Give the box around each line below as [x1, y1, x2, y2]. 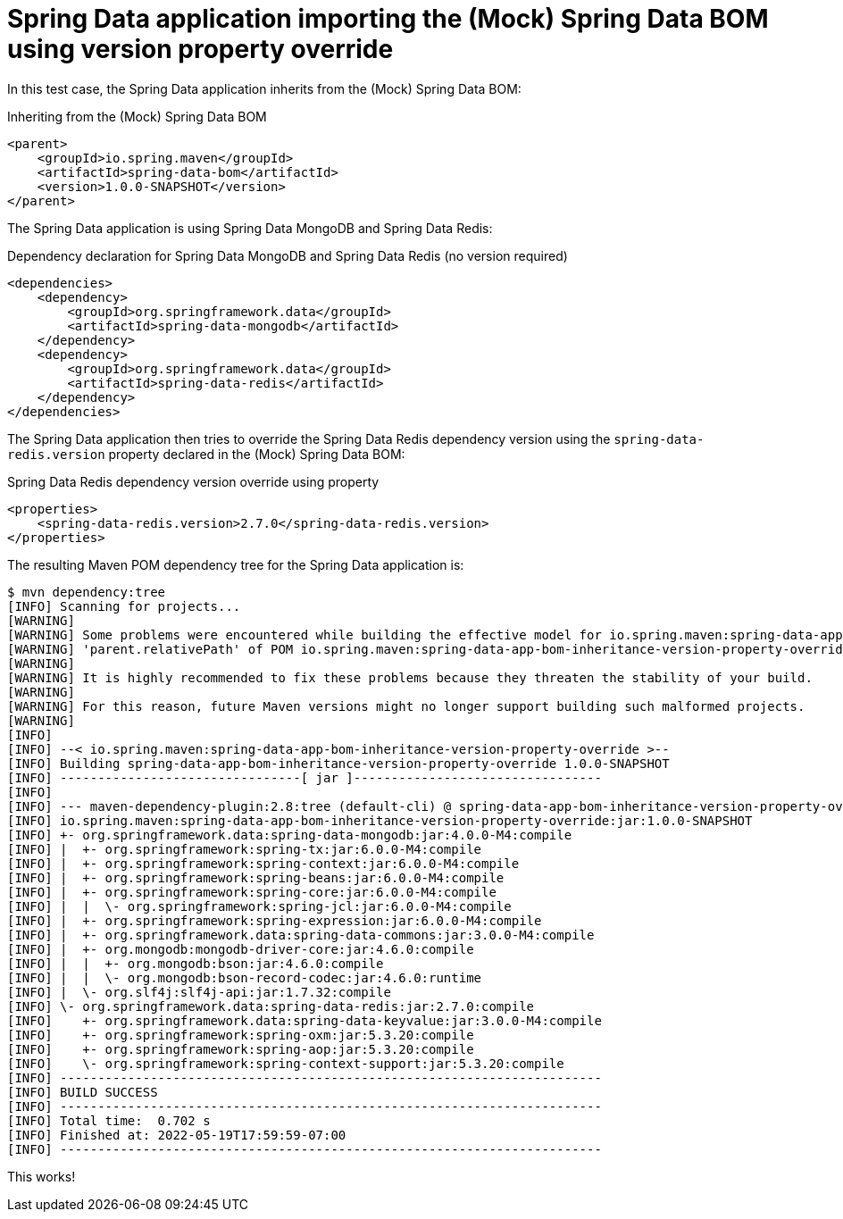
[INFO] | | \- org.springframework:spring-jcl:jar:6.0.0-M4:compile [7, 898, 512, 914]
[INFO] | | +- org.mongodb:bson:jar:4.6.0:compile [7, 956, 384, 971]
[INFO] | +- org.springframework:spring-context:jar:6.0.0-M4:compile [7, 856, 520, 871]
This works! [7, 1168, 76, 1184]
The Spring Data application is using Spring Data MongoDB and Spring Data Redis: [7, 220, 493, 236]
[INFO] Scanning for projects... [7, 598, 241, 614]
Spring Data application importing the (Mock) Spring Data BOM [7, 4, 769, 34]
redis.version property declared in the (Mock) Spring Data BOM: [7, 446, 405, 462]
